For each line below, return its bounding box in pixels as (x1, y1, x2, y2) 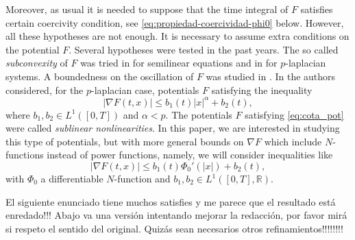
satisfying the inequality (211, 82, 313, 97)
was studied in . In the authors (206, 69, 336, 83)
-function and (114, 171, 171, 186)
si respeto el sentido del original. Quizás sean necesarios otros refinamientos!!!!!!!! (5, 221, 343, 235)
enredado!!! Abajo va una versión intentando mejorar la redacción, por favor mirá (5, 208, 347, 222)
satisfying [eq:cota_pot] (245, 107, 344, 121)
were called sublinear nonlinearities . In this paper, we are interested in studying (5, 121, 340, 135)
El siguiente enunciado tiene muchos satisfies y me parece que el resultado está (5, 194, 336, 208)
